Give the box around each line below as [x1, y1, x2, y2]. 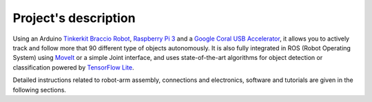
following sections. [12, 85, 67, 94]
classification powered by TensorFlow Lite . [12, 63, 134, 72]
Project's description [12, 10, 136, 25]
